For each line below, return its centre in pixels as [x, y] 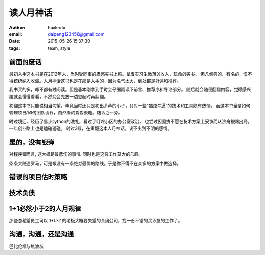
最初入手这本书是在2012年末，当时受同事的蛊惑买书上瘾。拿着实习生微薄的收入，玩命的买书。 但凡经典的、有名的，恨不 [131, 74]
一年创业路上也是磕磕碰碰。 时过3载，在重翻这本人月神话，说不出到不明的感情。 [91, 128]
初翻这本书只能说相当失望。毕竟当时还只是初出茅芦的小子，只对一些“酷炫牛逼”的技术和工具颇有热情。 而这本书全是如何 [130, 106]
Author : [17, 28]
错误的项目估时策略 [38, 177]
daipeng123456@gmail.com [76, 34]
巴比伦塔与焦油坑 [26, 246]
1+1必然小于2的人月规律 [45, 209]
